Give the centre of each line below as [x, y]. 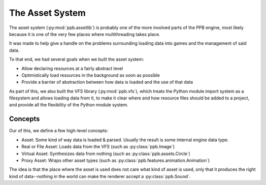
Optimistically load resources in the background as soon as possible [91, 75]
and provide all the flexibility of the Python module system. [69, 105]
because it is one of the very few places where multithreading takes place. [85, 34]
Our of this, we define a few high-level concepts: [59, 131]
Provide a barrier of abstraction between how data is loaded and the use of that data [107, 82]
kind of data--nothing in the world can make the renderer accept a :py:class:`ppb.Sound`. [100, 176]
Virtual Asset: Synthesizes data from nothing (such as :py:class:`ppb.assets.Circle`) [106, 154]
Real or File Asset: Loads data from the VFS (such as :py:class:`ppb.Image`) [98, 147]
